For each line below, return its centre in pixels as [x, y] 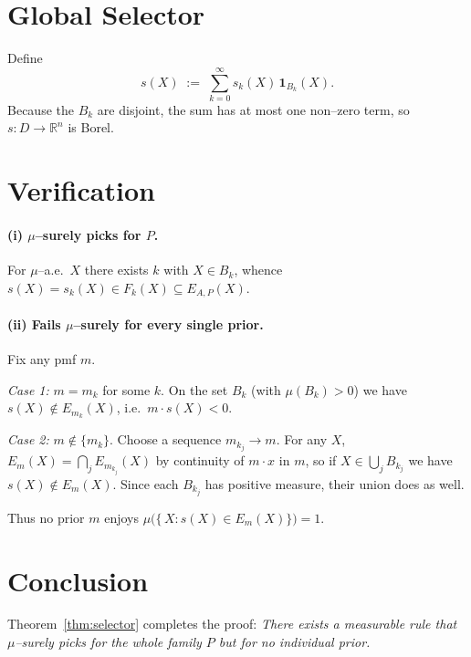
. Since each [146, 483]
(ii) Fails [34, 323]
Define [25, 58]
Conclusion [78, 580]
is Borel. [91, 127]
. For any [302, 439]
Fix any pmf [42, 359]
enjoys [121, 517]
